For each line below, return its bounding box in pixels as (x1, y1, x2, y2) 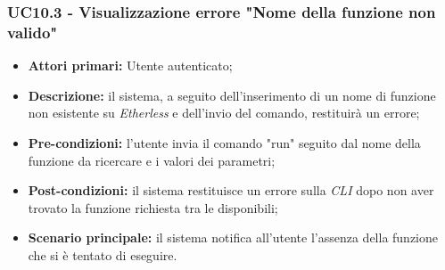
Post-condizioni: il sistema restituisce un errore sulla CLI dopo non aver (28, 181, 434, 200)
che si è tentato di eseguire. (28, 245, 177, 264)
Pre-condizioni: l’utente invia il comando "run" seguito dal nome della (28, 133, 421, 151)
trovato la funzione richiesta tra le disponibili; (28, 198, 278, 217)
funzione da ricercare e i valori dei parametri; (28, 151, 276, 169)
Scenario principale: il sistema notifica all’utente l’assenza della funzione (28, 228, 439, 247)
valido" (7, 20, 58, 43)
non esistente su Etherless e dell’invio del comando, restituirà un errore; (28, 103, 420, 122)
